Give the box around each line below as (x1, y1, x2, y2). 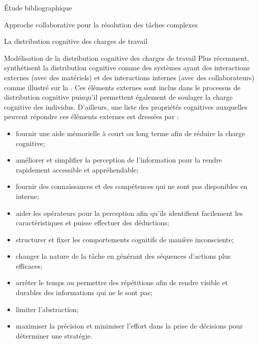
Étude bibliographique (4, 2, 72, 12)
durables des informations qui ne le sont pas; (15, 287, 152, 298)
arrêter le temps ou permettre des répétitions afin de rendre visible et (15, 277, 228, 288)
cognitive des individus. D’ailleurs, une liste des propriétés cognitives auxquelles (4, 101, 248, 112)
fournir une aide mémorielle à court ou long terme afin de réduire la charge (15, 128, 245, 138)
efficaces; (15, 260, 42, 271)
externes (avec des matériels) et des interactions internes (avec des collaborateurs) (4, 72, 255, 82)
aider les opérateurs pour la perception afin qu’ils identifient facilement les (15, 207, 243, 218)
